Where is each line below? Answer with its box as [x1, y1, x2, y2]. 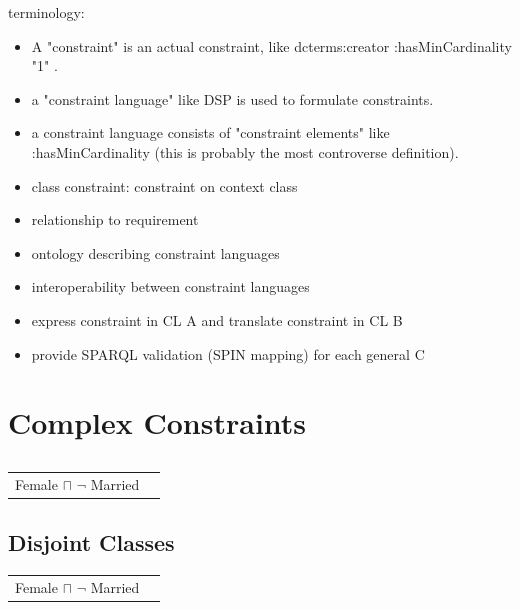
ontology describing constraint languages [31, 242, 280, 263]
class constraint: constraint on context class [31, 175, 298, 196]
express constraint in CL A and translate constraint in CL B [31, 309, 403, 330]
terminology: [8, 2, 85, 22]
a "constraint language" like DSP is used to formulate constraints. [31, 88, 434, 109]
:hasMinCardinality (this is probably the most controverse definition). [31, 141, 459, 162]
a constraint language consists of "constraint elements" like [31, 122, 390, 143]
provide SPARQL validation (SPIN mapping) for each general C [31, 343, 425, 364]
